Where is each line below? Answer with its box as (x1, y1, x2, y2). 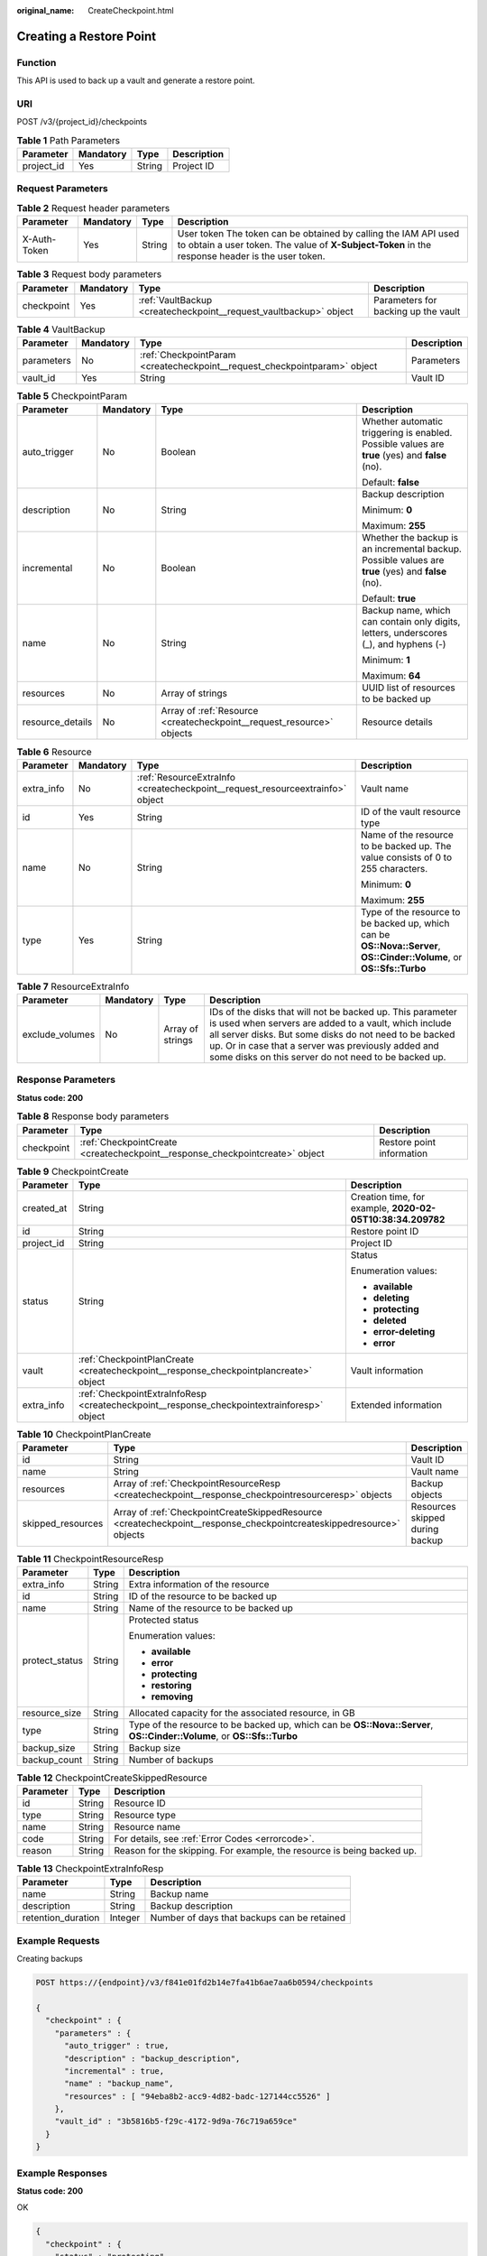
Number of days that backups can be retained (150, 1911, 346, 1924)
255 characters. (361, 862, 428, 874)
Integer (109, 1911, 141, 1924)
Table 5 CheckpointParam (16, 390, 128, 402)
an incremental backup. (362, 542, 462, 555)
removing (151, 1690, 194, 1703)
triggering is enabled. (362, 427, 453, 439)
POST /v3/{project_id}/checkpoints (16, 116, 148, 127)
